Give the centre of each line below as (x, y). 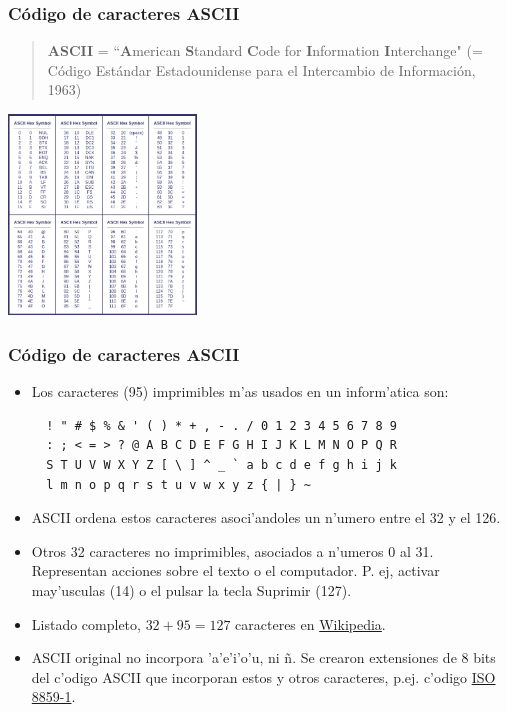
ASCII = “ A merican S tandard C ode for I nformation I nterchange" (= (265, 50)
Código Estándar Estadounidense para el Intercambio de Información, (261, 69)
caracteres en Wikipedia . (310, 623)
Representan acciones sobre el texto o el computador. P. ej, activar (235, 570)
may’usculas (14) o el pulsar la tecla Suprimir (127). (191, 590)
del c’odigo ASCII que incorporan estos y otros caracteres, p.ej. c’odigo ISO (263, 676)
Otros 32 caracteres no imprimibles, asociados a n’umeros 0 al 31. (232, 550)
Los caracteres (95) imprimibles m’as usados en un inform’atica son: (240, 391)
